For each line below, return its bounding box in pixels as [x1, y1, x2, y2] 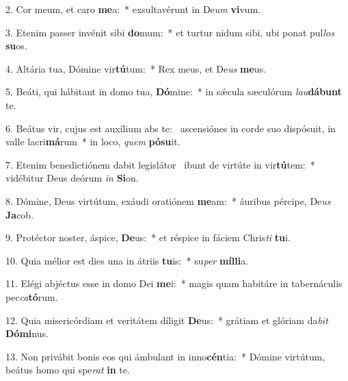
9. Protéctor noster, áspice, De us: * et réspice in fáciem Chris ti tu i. [5, 230, 291, 245]
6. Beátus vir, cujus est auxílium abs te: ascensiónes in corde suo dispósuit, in [5, 121, 336, 135]
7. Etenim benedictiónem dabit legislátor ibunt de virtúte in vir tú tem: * [5, 157, 315, 171]
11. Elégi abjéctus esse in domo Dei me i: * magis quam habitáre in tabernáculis [5, 276, 343, 291]
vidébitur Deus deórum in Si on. [5, 171, 139, 185]
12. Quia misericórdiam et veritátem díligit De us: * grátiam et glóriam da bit [5, 312, 328, 327]
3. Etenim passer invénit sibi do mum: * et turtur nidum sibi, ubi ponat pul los [5, 25, 334, 39]
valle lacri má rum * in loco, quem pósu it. [5, 134, 180, 149]
